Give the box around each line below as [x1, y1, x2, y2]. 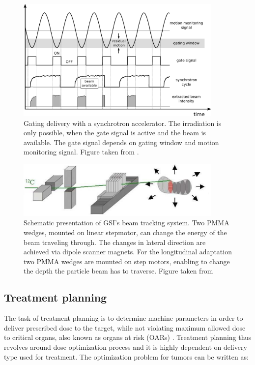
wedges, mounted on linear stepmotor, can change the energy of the [24, 227, 227, 238]
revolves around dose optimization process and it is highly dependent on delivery [4, 341, 247, 352]
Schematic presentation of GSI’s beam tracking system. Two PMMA [24, 217, 229, 228]
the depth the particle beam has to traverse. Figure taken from [24, 266, 213, 276]
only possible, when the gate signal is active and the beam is [24, 127, 206, 138]
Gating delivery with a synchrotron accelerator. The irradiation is [24, 118, 222, 128]
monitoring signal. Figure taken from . [24, 147, 139, 157]
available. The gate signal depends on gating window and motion [24, 137, 219, 147]
